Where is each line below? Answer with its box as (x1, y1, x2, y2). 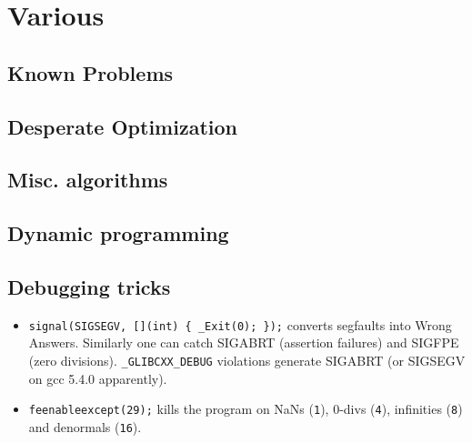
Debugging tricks (7, 272, 171, 300)
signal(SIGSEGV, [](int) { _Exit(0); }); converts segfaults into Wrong (28, 315, 452, 334)
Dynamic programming (7, 219, 229, 247)
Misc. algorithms (7, 166, 168, 194)
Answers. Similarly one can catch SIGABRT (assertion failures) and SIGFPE (28, 333, 459, 352)
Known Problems (7, 58, 174, 86)
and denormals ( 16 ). (28, 417, 142, 436)
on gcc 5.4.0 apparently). (28, 368, 167, 388)
